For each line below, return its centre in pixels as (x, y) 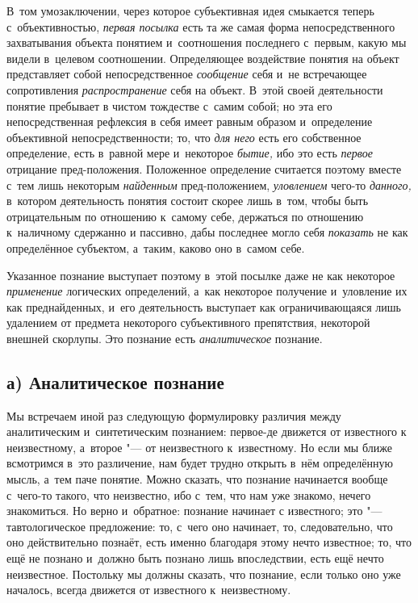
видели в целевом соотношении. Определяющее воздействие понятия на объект (203, 58)
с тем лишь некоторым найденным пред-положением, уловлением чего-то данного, (209, 184)
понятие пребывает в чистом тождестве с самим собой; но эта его (169, 105)
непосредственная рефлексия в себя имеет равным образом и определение (190, 121)
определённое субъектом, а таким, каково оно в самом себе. (156, 247)
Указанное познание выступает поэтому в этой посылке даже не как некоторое (201, 275)
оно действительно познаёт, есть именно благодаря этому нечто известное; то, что (209, 542)
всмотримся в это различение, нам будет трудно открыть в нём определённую (200, 463)
